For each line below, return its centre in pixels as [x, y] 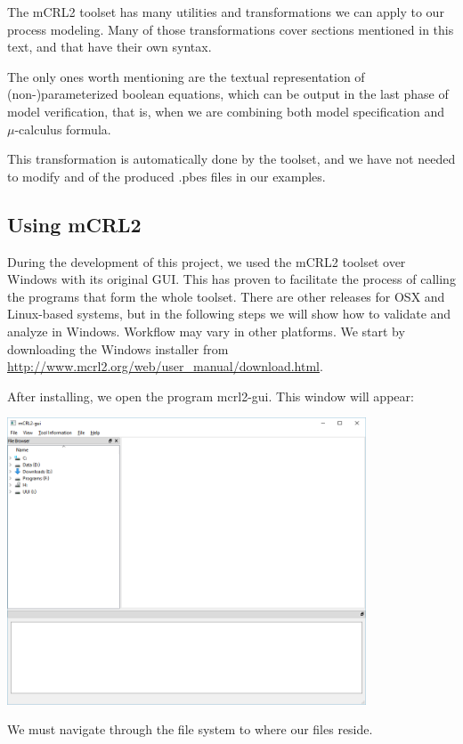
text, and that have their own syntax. [110, 47]
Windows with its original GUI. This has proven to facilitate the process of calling [231, 279]
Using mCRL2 [74, 224]
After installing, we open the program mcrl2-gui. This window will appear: [211, 396]
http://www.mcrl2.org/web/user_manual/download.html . [165, 366]
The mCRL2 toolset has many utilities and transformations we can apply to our [226, 12]
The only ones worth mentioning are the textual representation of [186, 76]
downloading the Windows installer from [118, 348]
